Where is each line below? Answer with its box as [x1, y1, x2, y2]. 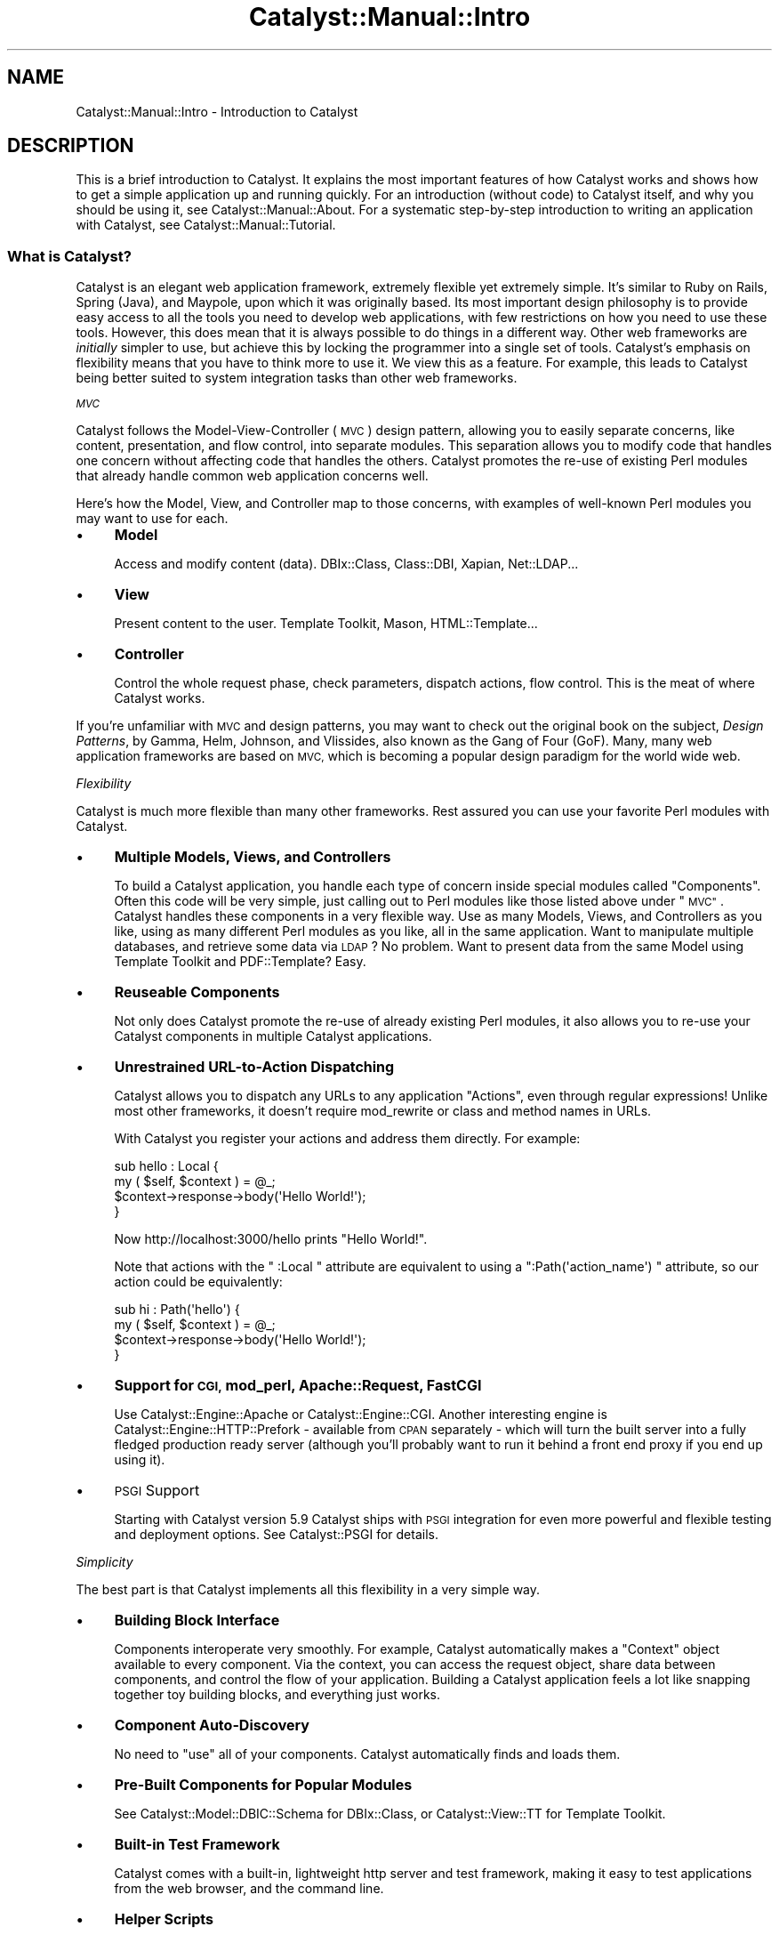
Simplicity [76, 1554, 133, 1570]
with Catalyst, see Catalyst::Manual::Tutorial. [76, 217, 336, 233]
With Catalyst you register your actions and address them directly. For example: [114, 1131, 581, 1147]
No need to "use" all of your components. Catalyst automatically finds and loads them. [114, 1746, 621, 1762]
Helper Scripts [114, 1910, 214, 1929]
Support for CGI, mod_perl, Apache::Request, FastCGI [114, 1376, 482, 1395]
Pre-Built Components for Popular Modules [114, 1776, 413, 1794]
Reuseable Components [114, 983, 280, 1002]
